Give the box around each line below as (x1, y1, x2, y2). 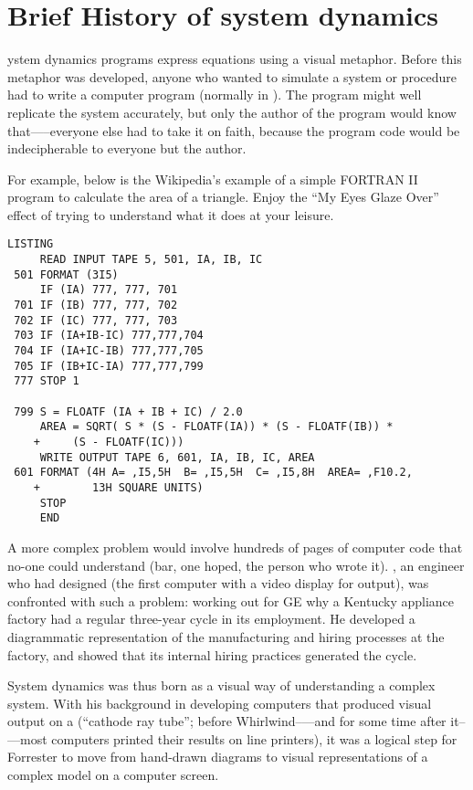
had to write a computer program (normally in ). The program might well (7, 85, 422, 104)
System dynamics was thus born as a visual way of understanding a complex (7, 676, 436, 695)
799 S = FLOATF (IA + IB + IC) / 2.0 (14, 405, 243, 418)
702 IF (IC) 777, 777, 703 (14, 313, 178, 327)
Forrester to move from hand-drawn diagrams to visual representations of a (7, 747, 428, 766)
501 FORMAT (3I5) (14, 268, 119, 281)
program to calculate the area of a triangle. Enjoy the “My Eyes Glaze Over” (7, 187, 439, 206)
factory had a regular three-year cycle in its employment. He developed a (7, 609, 415, 628)
